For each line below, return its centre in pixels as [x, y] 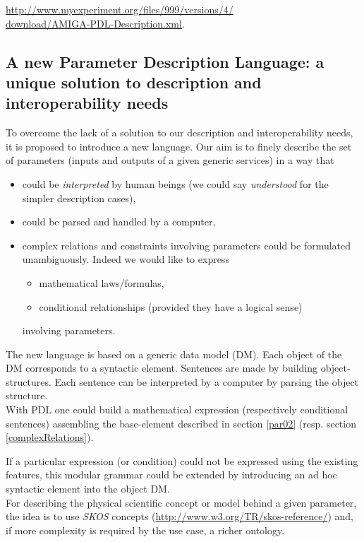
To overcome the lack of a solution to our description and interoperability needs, [180, 132]
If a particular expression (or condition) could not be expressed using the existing [182, 460]
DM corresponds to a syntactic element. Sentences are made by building [162, 368]
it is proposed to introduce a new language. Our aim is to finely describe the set [179, 146]
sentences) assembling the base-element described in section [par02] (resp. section [181, 423]
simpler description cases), [79, 198]
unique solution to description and [134, 82]
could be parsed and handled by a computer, [119, 222]
